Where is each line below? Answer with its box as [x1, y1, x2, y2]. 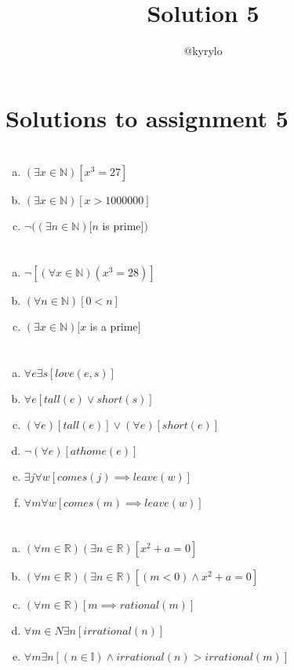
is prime [102, 218, 141, 234]
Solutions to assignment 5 [5, 101, 289, 134]
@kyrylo [183, 42, 223, 59]
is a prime [89, 317, 138, 334]
